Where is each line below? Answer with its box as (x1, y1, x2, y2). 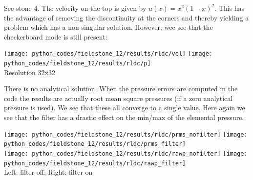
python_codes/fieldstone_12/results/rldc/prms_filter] (4, 140, 186, 148)
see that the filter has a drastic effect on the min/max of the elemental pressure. (4, 112, 244, 122)
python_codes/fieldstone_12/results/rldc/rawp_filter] (4, 160, 186, 167)
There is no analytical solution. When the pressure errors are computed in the (4, 83, 238, 94)
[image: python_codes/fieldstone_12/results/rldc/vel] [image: (4, 50, 213, 58)
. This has (214, 3, 245, 13)
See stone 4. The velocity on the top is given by (4, 3, 147, 13)
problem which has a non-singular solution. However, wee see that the (4, 22, 213, 32)
